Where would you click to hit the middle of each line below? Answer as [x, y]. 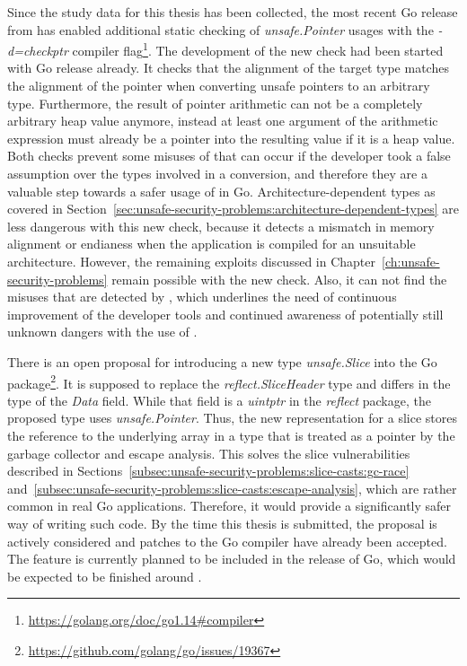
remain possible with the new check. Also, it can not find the [279, 279]
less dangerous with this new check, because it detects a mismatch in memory [221, 226]
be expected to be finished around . [105, 576]
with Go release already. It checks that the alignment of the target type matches [228, 68]
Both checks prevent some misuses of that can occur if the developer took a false [229, 156]
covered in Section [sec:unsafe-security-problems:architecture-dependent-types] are [233, 209]
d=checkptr [38, 50]
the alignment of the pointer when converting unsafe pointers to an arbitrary [219, 86]
